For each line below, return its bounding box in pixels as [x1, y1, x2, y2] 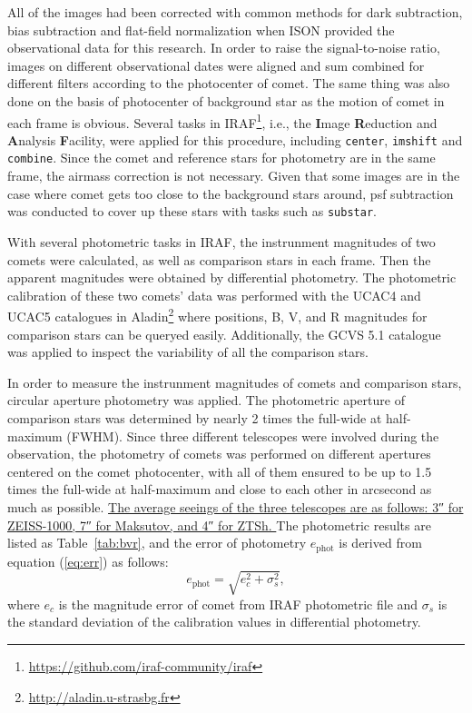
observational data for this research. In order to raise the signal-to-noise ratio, [7, 38, 440, 57]
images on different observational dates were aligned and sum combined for [7, 55, 425, 74]
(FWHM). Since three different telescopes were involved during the [66, 426, 439, 445]
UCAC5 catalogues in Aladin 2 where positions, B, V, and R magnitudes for [7, 304, 428, 325]
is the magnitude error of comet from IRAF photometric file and [58, 594, 418, 613]
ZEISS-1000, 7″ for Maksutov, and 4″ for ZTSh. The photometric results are [7, 515, 431, 534]
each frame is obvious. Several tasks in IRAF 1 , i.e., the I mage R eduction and [7, 110, 438, 132]
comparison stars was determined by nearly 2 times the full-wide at [7, 408, 382, 427]
